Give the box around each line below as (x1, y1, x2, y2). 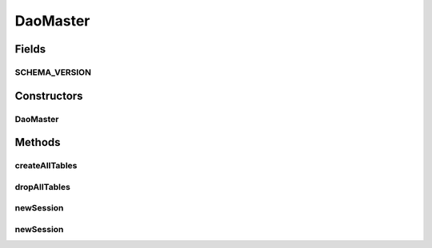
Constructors (14, 89, 83, 103)
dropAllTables (14, 181, 71, 192)
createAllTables (14, 160, 78, 171)
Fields (14, 42, 46, 56)
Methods (14, 136, 61, 149)
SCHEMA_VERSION (14, 66, 92, 77)
